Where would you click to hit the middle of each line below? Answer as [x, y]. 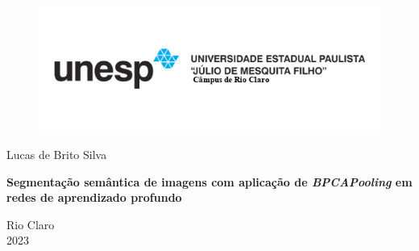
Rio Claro [31, 224]
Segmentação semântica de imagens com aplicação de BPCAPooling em [209, 181]
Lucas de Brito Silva [57, 155]
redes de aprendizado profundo [94, 197]
